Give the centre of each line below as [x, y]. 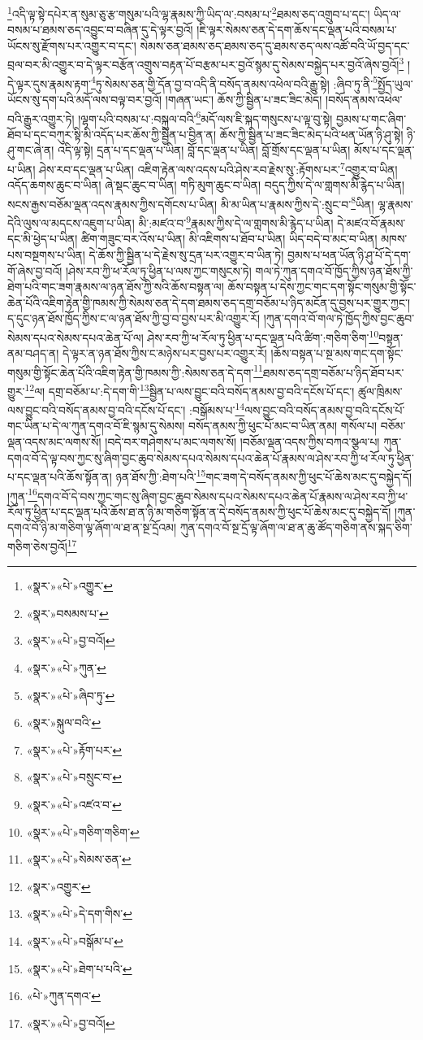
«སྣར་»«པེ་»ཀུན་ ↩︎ [66, 667]
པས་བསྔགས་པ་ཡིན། [46, 254]
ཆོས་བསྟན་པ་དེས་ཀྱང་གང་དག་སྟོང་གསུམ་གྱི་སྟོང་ [322, 287]
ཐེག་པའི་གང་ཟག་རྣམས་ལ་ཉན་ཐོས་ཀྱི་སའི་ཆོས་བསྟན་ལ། [116, 287]
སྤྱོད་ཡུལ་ [395, 83]
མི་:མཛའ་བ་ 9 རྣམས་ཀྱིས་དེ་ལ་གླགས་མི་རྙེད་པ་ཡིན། [236, 222]
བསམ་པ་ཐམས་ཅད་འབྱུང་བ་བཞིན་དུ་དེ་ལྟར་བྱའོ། [100, 30]
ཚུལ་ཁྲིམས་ [380, 391]
